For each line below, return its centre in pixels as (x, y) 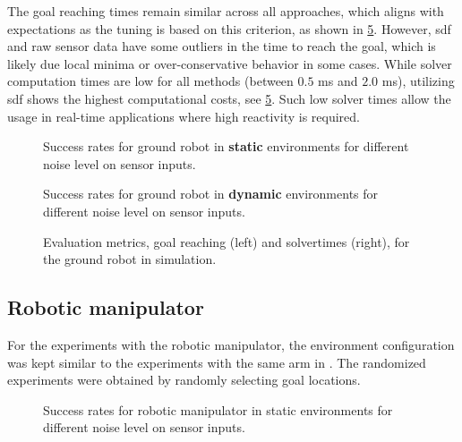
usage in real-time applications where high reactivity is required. (184, 116)
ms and (338, 81)
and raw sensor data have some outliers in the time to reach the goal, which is (222, 46)
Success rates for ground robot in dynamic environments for (211, 194)
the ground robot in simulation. (130, 259)
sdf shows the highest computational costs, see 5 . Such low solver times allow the (229, 98)
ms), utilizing (418, 81)
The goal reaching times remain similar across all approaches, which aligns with (226, 11)
